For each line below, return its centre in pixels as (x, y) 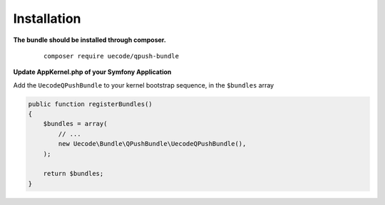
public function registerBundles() (90, 104)
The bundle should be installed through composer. (90, 40)
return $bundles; (73, 174)
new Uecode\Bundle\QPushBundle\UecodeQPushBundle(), (152, 144)
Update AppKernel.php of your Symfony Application (92, 72)
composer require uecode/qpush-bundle (112, 56)
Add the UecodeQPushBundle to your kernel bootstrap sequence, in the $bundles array (144, 85)
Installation (47, 19)
